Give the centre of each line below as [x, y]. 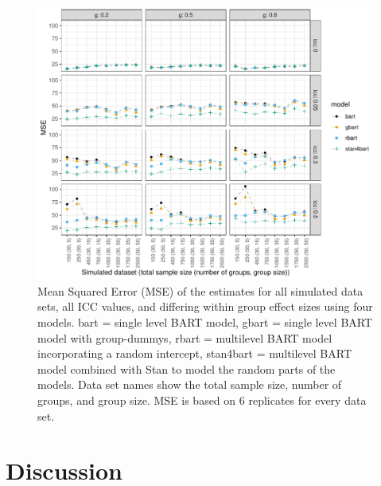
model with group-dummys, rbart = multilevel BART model [185, 337]
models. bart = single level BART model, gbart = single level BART [205, 322]
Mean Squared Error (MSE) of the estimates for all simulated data [200, 290]
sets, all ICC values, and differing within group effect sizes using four [205, 306]
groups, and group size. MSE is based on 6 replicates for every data [202, 400]
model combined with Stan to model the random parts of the [187, 368]
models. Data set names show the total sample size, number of [190, 384]
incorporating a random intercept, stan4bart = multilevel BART [195, 353]
